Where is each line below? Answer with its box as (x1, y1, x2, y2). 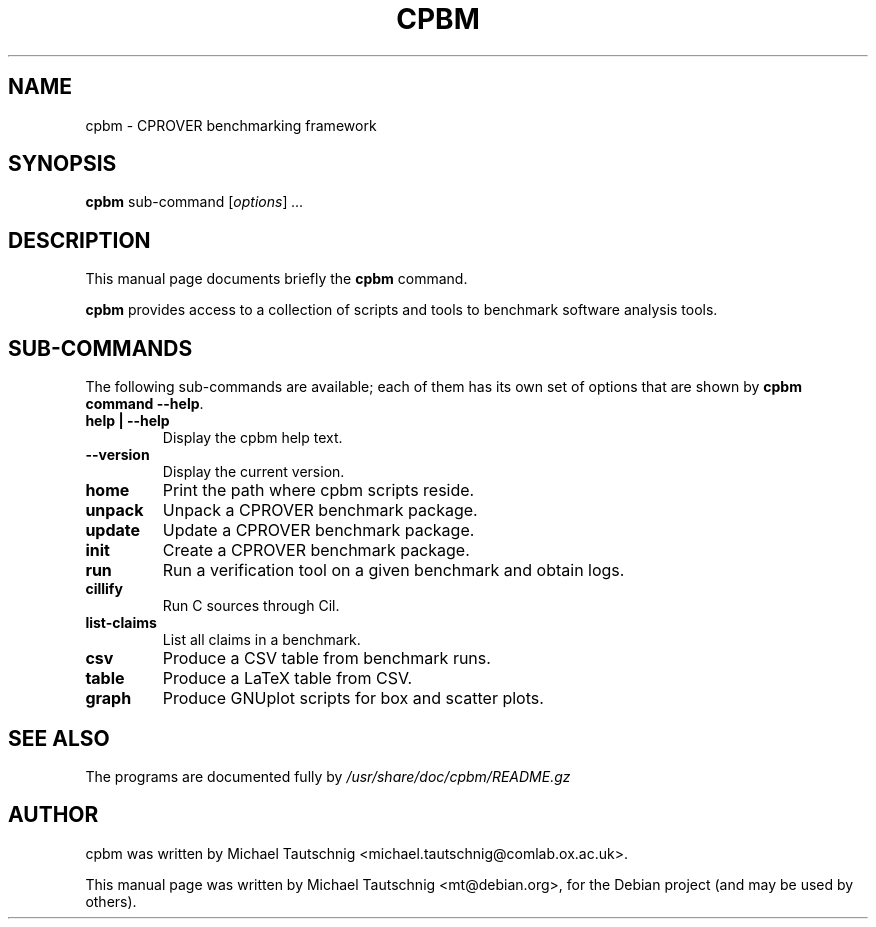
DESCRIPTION (8, 227, 151, 253)
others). (85, 892, 137, 910)
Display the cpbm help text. (162, 429, 343, 447)
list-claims (85, 614, 157, 632)
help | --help (85, 412, 170, 430)
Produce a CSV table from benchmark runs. (162, 648, 491, 669)
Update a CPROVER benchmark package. (162, 520, 475, 541)
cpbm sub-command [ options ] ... (85, 193, 304, 211)
